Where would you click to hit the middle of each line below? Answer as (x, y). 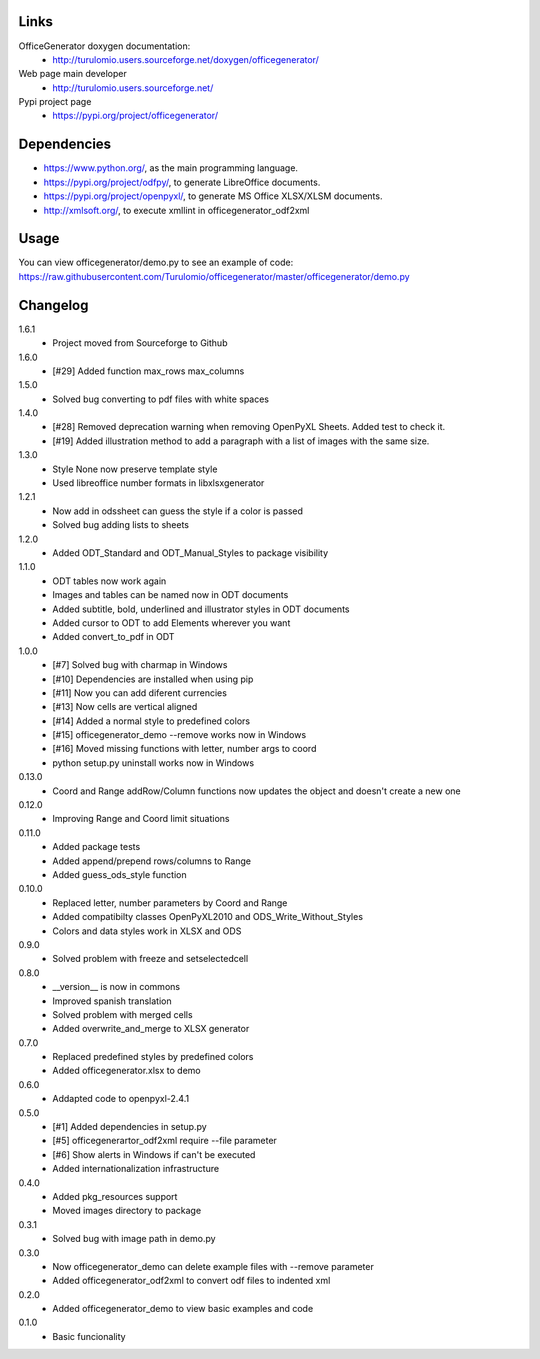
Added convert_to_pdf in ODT (113, 637)
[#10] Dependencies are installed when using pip (153, 679)
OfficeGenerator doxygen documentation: (104, 46)
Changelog (53, 305)
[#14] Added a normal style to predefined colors (151, 721)
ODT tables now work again (109, 581)
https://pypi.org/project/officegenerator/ (135, 116)
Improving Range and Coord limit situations (141, 819)
